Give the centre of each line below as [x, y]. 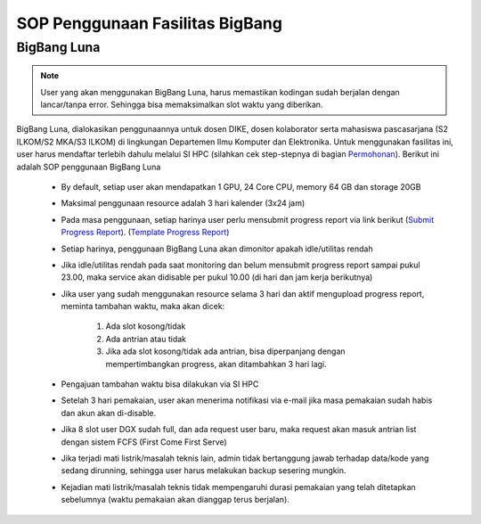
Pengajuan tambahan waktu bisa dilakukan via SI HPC [160, 384]
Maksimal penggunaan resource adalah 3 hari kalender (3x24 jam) [183, 203]
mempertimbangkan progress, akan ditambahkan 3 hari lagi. [216, 364]
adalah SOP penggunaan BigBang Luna [89, 167]
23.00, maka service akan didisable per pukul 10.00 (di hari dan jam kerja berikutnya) [217, 277]
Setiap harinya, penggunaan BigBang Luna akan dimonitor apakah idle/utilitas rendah [217, 249]
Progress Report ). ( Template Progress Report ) [145, 233]
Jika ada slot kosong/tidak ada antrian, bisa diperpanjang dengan [226, 351]
